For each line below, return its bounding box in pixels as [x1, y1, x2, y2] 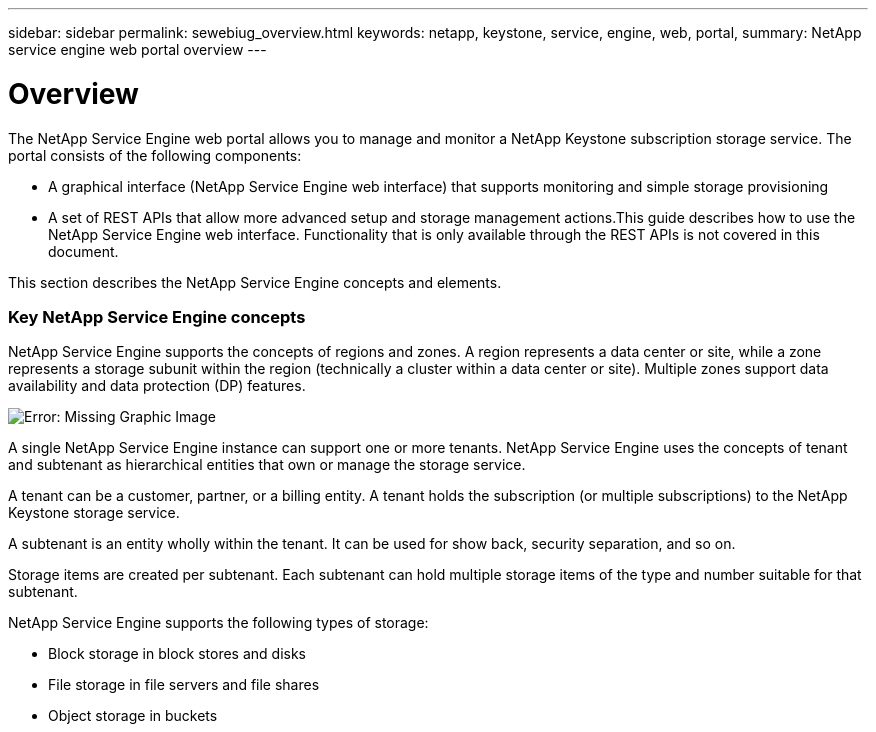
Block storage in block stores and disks [48, 645, 307, 663]
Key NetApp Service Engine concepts [8, 306, 306, 327]
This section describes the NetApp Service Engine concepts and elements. [8, 273, 502, 291]
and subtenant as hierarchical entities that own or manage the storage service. [8, 456, 526, 474]
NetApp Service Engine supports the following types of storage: [8, 614, 429, 632]
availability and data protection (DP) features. [8, 377, 306, 395]
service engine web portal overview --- [8, 41, 267, 58]
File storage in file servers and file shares [48, 676, 320, 694]
